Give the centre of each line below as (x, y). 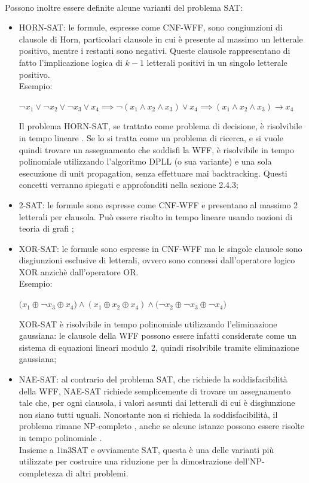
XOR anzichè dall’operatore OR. (79, 271)
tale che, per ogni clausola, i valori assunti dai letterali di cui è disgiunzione (157, 402)
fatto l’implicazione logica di (71, 62)
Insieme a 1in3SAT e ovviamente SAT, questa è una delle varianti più (146, 449)
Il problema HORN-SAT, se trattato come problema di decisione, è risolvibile (160, 126)
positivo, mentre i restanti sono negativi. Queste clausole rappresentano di (154, 51)
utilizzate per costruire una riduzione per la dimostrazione (125, 461)
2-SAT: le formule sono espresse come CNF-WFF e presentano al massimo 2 (158, 204)
